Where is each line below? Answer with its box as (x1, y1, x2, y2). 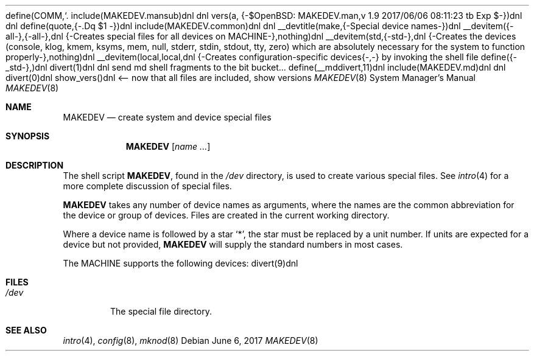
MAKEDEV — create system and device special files (63, 112, 272, 122)
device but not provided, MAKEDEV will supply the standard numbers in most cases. (63, 239, 403, 250)
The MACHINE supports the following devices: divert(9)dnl (63, 258, 298, 268)
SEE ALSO (5, 325, 47, 335)
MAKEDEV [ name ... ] (125, 141, 211, 152)
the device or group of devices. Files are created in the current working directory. (63, 210, 390, 220)
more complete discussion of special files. (63, 181, 232, 191)
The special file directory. (110, 306, 212, 316)
